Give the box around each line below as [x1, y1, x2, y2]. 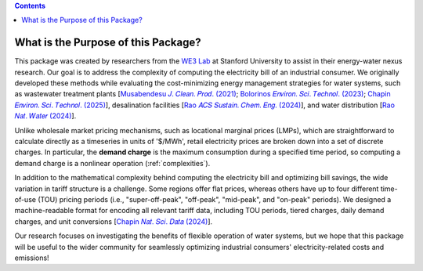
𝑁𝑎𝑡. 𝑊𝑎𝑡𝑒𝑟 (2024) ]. [14, 111, 77, 121]
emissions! [14, 253, 50, 262]
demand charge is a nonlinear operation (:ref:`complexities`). [14, 158, 211, 168]
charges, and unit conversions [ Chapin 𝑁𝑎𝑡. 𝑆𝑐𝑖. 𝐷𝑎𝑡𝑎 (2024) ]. [14, 216, 213, 226]
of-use [14, 194, 37, 204]
